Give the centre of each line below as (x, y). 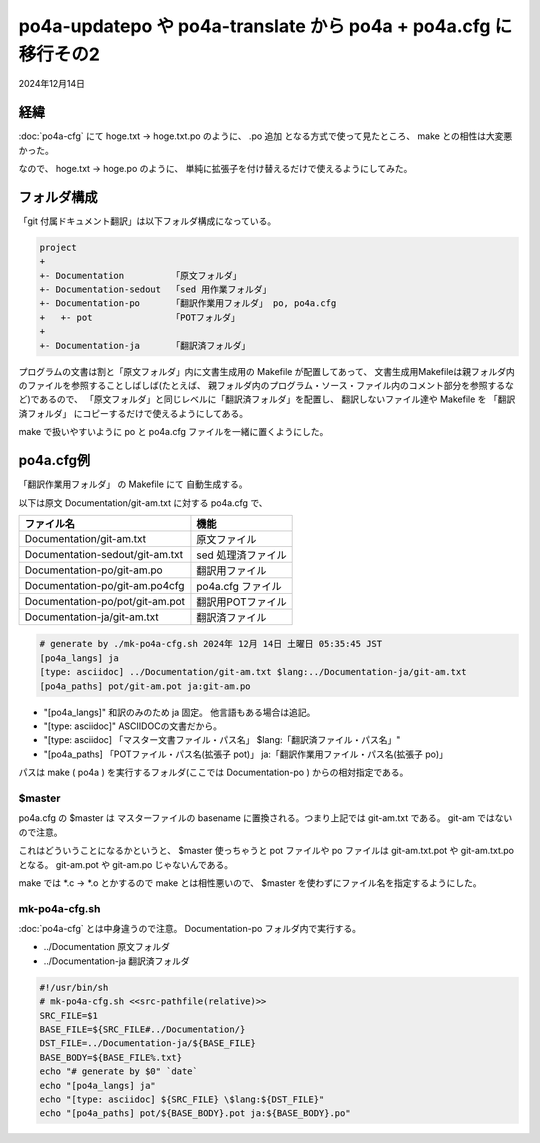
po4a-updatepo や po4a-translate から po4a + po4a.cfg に (265, 26)
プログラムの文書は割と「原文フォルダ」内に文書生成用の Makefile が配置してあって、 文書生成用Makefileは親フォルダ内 (266, 371)
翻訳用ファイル (231, 570)
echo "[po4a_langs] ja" (98, 1085)
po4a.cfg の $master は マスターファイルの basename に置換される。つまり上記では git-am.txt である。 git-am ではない (265, 818)
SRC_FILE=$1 (69, 1015)
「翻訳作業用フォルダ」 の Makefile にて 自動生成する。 (133, 484)
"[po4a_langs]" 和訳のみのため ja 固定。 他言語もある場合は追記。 (179, 712)
